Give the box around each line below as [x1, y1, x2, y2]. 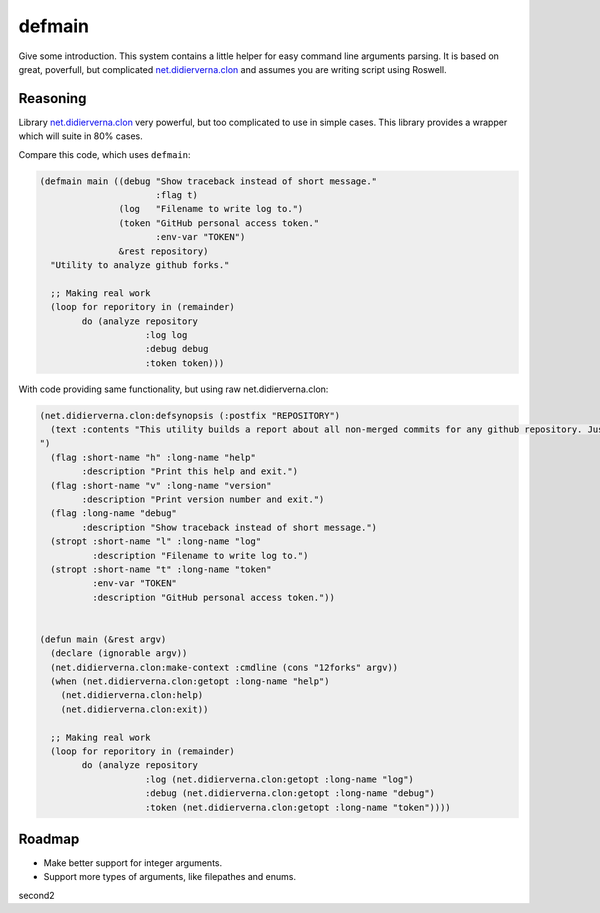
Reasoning [18, 90, 87, 107]
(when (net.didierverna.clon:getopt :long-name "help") [50, 676, 330, 687]
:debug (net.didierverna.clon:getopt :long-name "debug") [145, 788, 435, 799]
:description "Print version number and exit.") [81, 494, 325, 505]
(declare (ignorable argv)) [50, 648, 188, 659]
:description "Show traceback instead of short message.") [81, 521, 378, 533]
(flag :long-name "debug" [50, 508, 177, 519]
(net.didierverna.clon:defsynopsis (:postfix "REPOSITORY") [39, 410, 341, 421]
